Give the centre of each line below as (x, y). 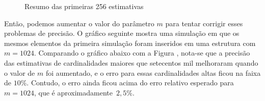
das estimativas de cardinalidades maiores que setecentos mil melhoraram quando (131, 62)
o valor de (20, 72)
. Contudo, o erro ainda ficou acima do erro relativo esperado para (130, 83)
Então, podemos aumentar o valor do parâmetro (79, 23)
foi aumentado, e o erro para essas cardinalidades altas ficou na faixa (153, 72)
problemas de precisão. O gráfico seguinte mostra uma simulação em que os (122, 33)
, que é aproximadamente (73, 92)
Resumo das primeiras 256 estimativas (84, 6)
